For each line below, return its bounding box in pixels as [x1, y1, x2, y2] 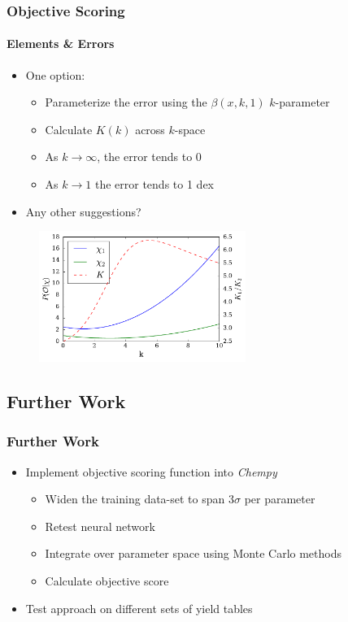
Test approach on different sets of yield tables [25, 599, 253, 616]
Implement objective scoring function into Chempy [25, 463, 277, 480]
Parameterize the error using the [45, 94, 207, 111]
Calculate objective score [45, 572, 169, 589]
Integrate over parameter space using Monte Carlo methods [45, 545, 341, 562]
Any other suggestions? [25, 202, 141, 220]
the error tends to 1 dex [94, 176, 214, 193]
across [135, 120, 165, 137]
